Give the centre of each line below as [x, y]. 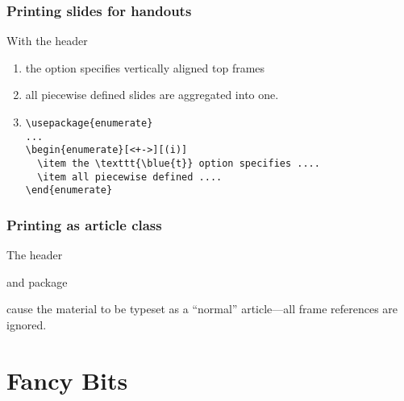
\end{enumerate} [69, 190]
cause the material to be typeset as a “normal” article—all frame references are [202, 309]
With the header [47, 41]
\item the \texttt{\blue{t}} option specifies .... [179, 163]
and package [37, 281]
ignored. [27, 324]
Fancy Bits [67, 380]
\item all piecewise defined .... [130, 177]
